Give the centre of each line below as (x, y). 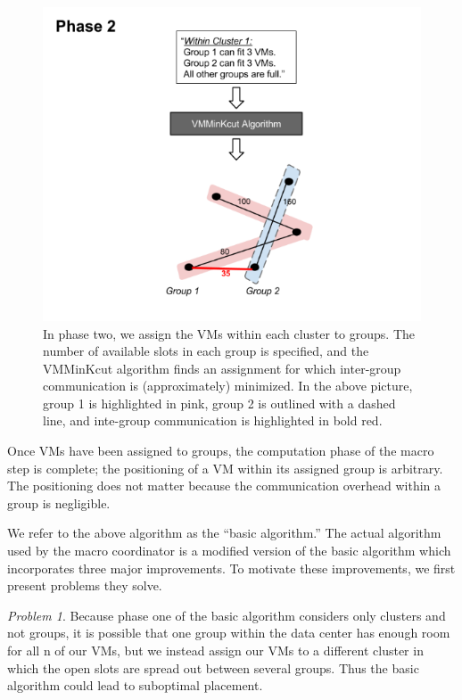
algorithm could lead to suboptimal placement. (135, 685)
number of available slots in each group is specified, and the (206, 351)
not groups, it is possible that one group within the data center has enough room (229, 633)
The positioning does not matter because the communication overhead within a (224, 486)
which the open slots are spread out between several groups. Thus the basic (213, 667)
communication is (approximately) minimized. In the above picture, (228, 386)
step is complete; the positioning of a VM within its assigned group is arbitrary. (225, 468)
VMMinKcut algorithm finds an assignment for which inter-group (222, 368)
